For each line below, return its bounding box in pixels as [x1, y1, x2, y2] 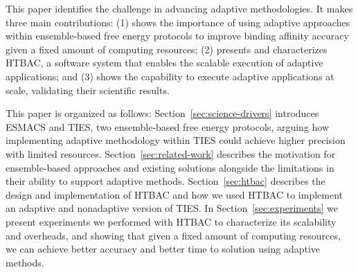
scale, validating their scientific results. [6, 82, 170, 97]
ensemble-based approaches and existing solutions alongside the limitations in [6, 160, 334, 174]
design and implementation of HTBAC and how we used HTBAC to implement [6, 187, 343, 201]
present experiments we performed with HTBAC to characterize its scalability [6, 214, 337, 228]
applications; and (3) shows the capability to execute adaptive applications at [6, 69, 334, 83]
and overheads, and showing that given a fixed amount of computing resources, [6, 228, 341, 242]
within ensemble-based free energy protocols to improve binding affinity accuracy [6, 28, 349, 43]
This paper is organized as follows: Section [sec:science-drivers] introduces [6, 106, 319, 120]
